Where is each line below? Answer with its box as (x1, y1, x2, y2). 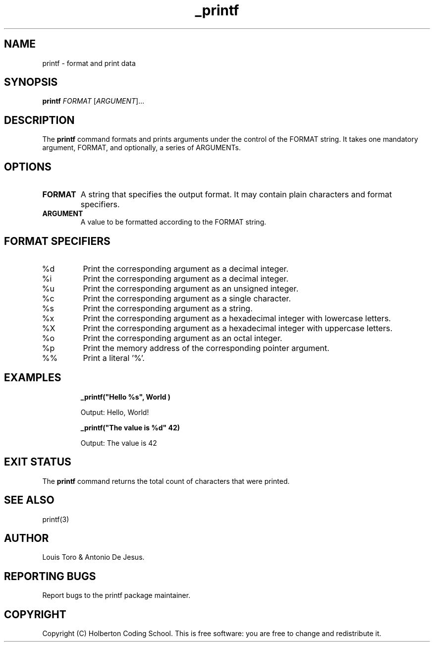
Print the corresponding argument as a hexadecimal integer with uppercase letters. (83, 323, 392, 333)
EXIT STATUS (4, 456, 71, 469)
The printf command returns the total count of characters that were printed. (42, 476, 290, 485)
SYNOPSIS (4, 76, 58, 89)
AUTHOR (4, 531, 49, 544)
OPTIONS (4, 160, 52, 173)
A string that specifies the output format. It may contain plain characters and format (80, 189, 392, 200)
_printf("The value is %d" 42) (80, 423, 180, 432)
